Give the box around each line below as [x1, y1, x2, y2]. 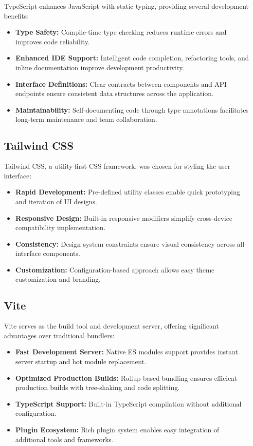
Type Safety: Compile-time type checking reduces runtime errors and [15, 27, 227, 37]
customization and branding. [15, 274, 101, 284]
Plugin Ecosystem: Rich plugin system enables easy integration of [15, 425, 219, 435]
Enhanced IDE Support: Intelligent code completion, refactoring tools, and [15, 53, 249, 63]
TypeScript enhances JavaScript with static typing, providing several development [4, 1, 249, 11]
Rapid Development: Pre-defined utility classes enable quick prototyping [15, 187, 240, 197]
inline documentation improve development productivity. [15, 62, 184, 72]
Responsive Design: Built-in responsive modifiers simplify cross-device [15, 213, 233, 223]
